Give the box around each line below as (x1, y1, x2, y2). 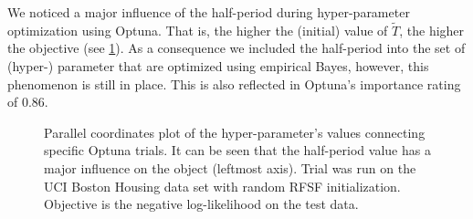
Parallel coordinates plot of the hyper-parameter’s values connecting (44, 122, 426, 141)
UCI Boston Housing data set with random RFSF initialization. (44, 176, 401, 195)
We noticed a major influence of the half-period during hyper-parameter (7, 3, 410, 21)
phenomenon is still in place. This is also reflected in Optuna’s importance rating (7, 74, 461, 93)
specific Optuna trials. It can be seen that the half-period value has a (44, 141, 431, 160)
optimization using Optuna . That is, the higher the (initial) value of (7, 20, 388, 39)
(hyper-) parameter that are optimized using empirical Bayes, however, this (7, 57, 429, 75)
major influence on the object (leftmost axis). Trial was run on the (44, 158, 416, 177)
